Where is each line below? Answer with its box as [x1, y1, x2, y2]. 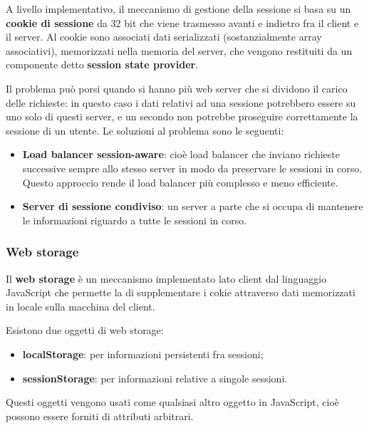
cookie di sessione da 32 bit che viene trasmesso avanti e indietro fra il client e [6, 15, 359, 30]
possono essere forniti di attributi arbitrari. [6, 408, 194, 423]
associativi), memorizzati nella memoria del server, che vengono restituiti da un [6, 43, 353, 58]
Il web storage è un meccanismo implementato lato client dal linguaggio [6, 271, 327, 286]
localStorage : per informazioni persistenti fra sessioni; [22, 346, 264, 361]
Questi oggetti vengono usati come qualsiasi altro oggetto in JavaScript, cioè [6, 395, 340, 409]
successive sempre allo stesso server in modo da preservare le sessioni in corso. [22, 160, 363, 175]
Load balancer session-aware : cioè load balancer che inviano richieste [22, 147, 340, 162]
